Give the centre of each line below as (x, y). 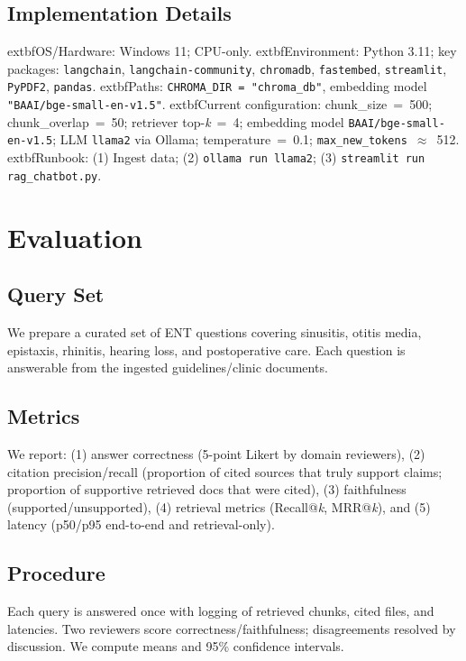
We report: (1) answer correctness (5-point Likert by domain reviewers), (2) (216, 453)
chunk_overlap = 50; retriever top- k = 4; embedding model (176, 121)
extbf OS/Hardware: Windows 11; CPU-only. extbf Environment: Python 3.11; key (232, 51)
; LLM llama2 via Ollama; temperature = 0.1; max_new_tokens (230, 139)
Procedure (56, 573)
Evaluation (75, 237)
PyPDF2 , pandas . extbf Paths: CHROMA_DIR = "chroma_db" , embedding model (217, 86)
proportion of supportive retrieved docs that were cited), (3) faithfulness (207, 489)
